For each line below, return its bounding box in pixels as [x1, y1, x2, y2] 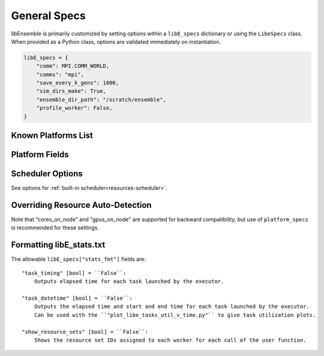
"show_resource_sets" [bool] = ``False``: [22, 328, 149, 335]
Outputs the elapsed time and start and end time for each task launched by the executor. [34, 303, 310, 310]
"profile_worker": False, [36, 105, 113, 111]
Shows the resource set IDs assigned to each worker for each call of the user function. [34, 336, 307, 343]
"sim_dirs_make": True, [36, 88, 106, 95]
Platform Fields [11, 150, 69, 160]
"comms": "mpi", [36, 71, 84, 78]
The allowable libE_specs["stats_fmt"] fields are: [11, 255, 146, 263]
